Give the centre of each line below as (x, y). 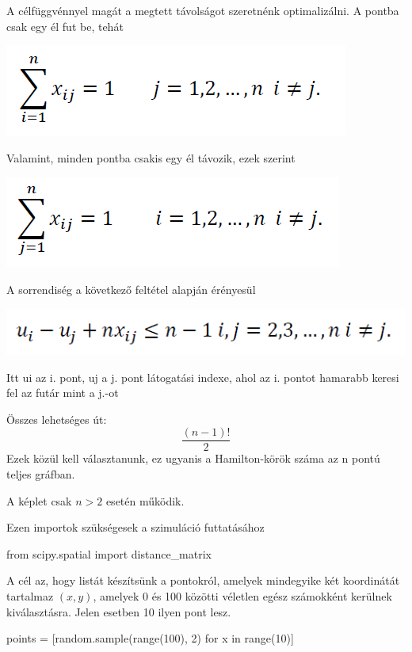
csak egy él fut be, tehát (65, 26)
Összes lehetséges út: (57, 419)
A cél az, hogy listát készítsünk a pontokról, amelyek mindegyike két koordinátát (203, 580)
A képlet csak (39, 500)
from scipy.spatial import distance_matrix (109, 553)
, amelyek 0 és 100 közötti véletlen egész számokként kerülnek (242, 595)
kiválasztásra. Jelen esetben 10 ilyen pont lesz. (119, 611)
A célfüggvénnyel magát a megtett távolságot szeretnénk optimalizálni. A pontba (203, 10)
